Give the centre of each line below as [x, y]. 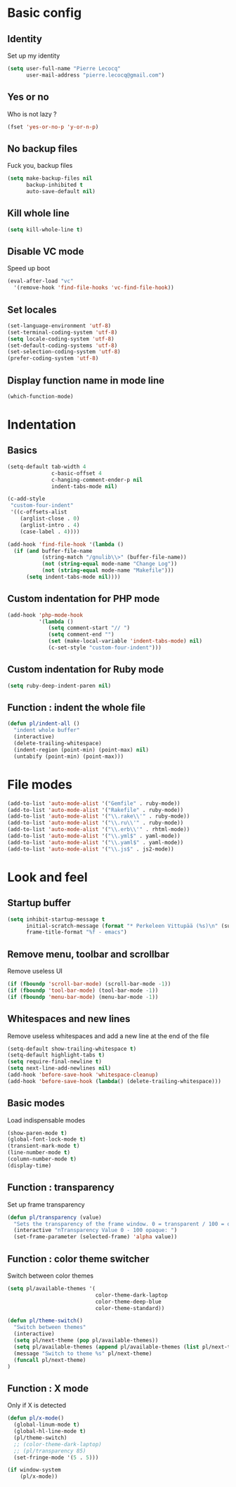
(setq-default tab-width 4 [47, 466]
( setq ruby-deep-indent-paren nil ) [59, 686]
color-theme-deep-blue [128, 1302]
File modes [40, 784]
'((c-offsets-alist [39, 512]
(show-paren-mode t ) [38, 1133]
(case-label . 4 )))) [50, 532]
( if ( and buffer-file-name [53, 551]
